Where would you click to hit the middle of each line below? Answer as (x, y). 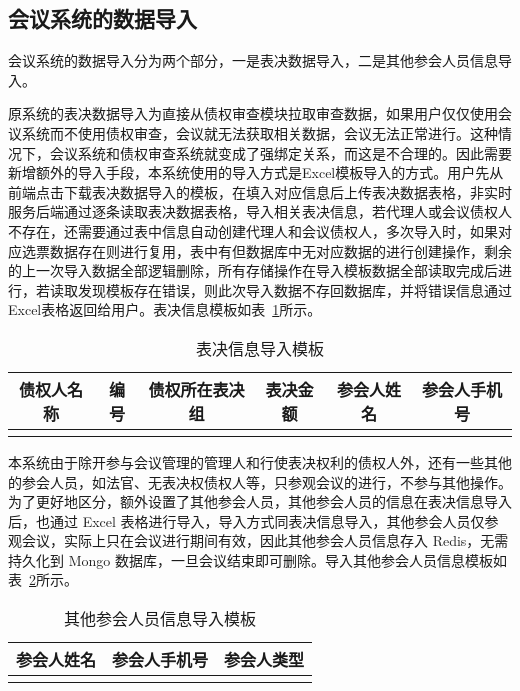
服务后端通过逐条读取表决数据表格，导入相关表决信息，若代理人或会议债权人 (260, 211)
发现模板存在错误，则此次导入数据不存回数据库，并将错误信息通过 (294, 289)
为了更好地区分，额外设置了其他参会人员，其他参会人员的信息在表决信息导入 (260, 501)
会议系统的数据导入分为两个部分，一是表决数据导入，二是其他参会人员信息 (253, 60)
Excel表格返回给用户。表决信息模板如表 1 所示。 (165, 309)
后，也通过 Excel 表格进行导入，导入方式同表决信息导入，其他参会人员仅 (246, 520)
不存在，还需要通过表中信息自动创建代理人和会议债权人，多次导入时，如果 (253, 230)
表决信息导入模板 (259, 348)
